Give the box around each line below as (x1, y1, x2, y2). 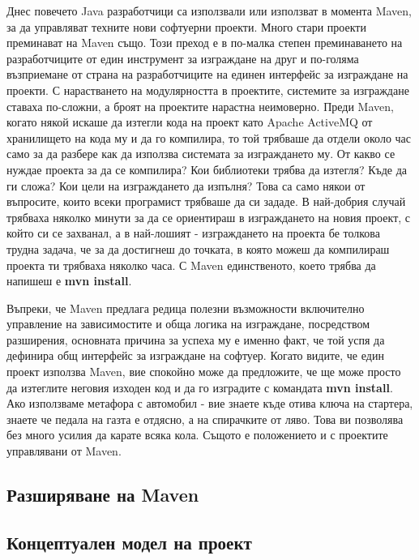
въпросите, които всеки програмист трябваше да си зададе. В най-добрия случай (6, 193, 406, 210)
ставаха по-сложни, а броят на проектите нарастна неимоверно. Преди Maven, (6, 97, 394, 114)
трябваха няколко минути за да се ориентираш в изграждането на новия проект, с (6, 208, 411, 225)
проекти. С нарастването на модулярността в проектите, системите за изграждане (6, 81, 409, 98)
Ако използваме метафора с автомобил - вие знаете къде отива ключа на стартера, (6, 395, 413, 412)
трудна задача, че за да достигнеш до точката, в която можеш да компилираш (6, 240, 390, 257)
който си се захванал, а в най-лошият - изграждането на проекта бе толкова (6, 224, 380, 242)
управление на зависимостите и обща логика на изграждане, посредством (6, 315, 370, 332)
